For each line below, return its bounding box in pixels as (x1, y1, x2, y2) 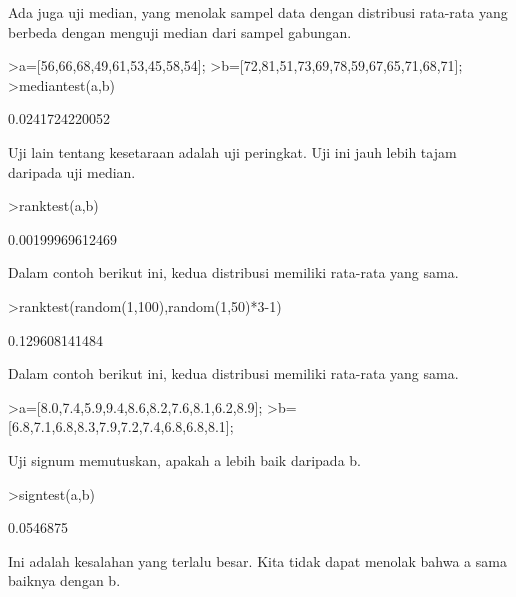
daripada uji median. (8, 161, 136, 182)
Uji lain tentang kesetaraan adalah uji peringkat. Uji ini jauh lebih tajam (8, 141, 457, 162)
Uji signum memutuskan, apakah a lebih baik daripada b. (8, 449, 361, 470)
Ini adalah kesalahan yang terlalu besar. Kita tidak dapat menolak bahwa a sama (8, 550, 507, 571)
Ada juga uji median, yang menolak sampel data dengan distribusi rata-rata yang (8, 2, 508, 22)
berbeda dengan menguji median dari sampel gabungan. (8, 21, 352, 42)
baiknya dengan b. (8, 570, 121, 591)
